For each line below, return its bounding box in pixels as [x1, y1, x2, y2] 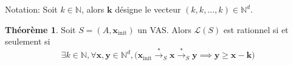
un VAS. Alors [137, 23, 191, 36]
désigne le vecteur [115, 3, 181, 15]
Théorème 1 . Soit [5, 23, 76, 36]
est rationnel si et [223, 23, 289, 36]
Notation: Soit [5, 3, 58, 15]
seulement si [5, 35, 50, 48]
